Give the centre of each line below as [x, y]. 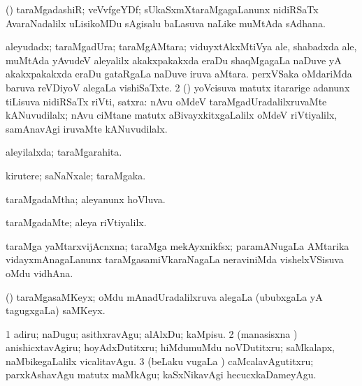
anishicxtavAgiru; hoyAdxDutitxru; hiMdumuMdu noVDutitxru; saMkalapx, [170, 347]
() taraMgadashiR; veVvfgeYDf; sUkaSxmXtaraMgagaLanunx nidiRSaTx [162, 9]
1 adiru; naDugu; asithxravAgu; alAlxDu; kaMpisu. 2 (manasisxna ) [152, 333]
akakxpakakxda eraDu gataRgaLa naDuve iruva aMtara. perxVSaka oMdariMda [179, 74]
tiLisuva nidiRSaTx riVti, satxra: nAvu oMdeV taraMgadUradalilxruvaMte [166, 101]
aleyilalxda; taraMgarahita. [64, 152]
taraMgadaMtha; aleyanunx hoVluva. [86, 199]
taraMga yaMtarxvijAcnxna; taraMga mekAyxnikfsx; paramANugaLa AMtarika [178, 245]
